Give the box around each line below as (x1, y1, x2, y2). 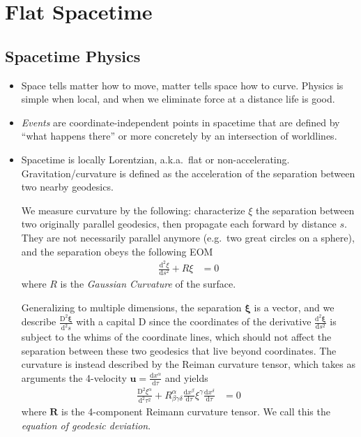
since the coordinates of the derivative (149, 314, 312, 329)
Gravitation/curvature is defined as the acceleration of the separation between (21, 165, 355, 180)
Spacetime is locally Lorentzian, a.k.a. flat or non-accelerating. (21, 151, 290, 166)
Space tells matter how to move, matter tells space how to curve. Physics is (21, 77, 344, 92)
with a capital (76, 314, 135, 329)
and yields (164, 370, 208, 385)
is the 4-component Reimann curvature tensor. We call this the (61, 404, 330, 419)
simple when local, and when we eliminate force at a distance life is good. (21, 91, 335, 106)
